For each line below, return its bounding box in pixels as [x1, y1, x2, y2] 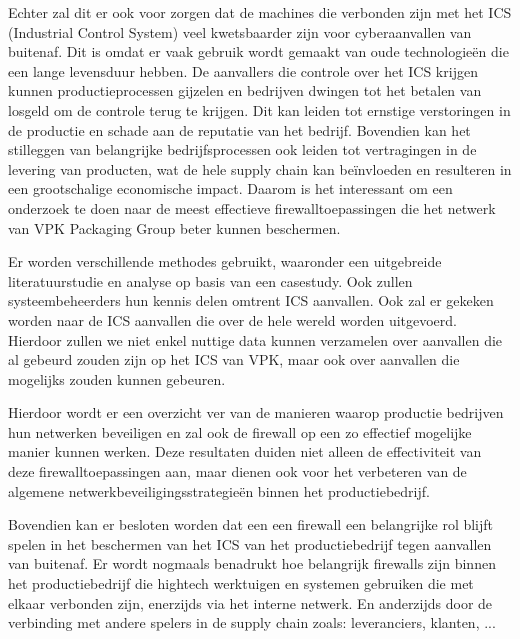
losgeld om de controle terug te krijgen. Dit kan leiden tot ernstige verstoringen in [8, 99, 511, 120]
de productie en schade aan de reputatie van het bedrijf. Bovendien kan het [8, 119, 471, 140]
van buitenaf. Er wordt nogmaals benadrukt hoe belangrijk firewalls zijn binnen [8, 553, 496, 574]
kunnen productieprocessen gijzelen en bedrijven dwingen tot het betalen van [8, 80, 482, 101]
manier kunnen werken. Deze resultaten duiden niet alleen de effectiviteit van [8, 441, 482, 462]
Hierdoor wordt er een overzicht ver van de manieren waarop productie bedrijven [8, 402, 504, 423]
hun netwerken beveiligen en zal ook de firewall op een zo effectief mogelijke [8, 421, 472, 442]
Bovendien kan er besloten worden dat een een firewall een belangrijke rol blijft [8, 514, 494, 535]
